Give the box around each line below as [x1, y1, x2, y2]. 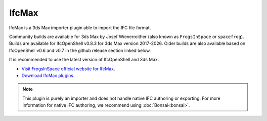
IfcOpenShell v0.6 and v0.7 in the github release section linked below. [9, 47, 151, 53]
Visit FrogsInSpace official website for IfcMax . [21, 66, 115, 72]
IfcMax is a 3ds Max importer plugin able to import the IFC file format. [9, 25, 151, 31]
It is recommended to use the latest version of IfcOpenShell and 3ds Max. [9, 57, 159, 63]
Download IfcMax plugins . [21, 72, 75, 79]
